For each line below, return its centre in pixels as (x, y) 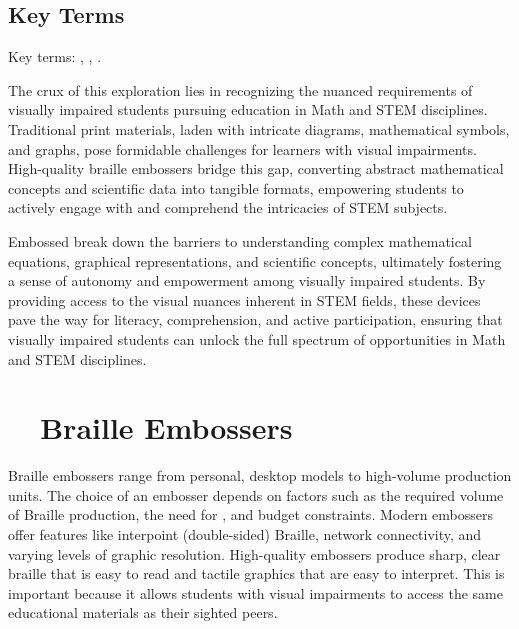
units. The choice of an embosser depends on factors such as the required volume (256, 494)
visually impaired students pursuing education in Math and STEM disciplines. (248, 109)
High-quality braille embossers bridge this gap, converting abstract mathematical (256, 168)
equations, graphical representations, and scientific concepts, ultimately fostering (255, 260)
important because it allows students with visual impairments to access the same (255, 592)
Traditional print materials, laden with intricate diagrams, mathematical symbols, (259, 128)
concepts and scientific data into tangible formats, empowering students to (236, 187)
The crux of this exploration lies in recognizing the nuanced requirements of (240, 89)
